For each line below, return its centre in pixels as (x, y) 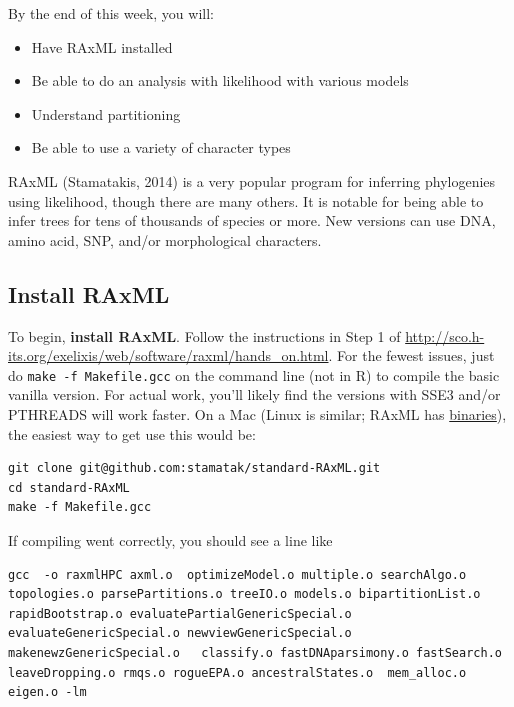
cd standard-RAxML (69, 487)
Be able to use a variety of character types (161, 147)
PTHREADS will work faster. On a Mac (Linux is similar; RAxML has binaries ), (257, 413)
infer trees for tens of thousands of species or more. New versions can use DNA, (252, 220)
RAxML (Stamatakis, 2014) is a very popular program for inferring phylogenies (252, 180)
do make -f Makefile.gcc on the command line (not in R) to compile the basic (254, 374)
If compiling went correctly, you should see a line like (170, 539)
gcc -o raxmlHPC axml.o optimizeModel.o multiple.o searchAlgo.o (237, 574)
